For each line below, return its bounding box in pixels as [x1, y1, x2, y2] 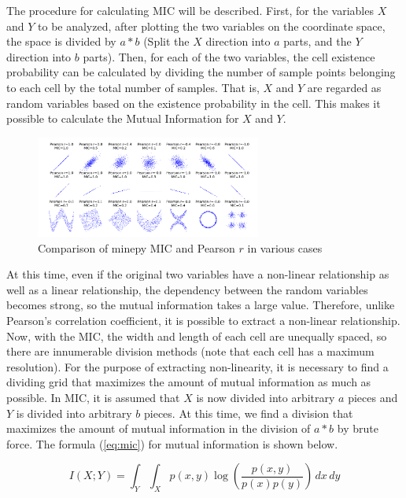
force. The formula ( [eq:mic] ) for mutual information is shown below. [6, 435, 338, 452]
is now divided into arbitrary [196, 389, 335, 405]
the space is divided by [6, 33, 116, 50]
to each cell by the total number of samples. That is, [6, 79, 260, 95]
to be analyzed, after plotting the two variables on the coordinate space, [38, 17, 386, 34]
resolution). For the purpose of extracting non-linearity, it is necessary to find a [6, 358, 389, 374]
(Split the [143, 33, 190, 50]
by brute [337, 420, 378, 437]
